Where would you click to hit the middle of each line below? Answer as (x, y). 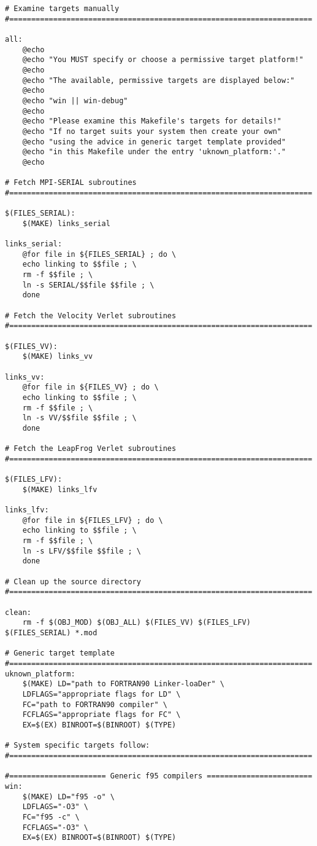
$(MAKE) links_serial (66, 223)
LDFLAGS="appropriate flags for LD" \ (101, 694)
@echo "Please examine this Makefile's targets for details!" (152, 121)
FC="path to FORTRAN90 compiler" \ (95, 704)
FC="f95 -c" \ (51, 817)
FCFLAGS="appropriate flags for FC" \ (101, 715)
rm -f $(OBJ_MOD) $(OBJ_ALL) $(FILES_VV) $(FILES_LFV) (136, 623)
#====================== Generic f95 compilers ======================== (159, 776)
